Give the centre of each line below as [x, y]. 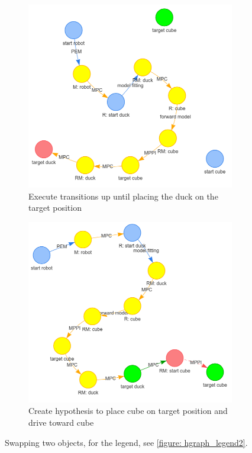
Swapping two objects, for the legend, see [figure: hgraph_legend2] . [126, 442]
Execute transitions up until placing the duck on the [123, 196]
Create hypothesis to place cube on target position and [128, 411]
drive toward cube [61, 423]
